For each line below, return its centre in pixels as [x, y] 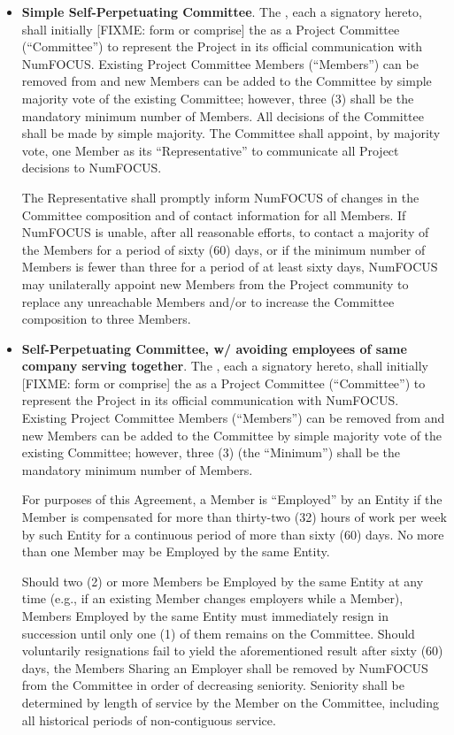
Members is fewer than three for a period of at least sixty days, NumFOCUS [230, 267]
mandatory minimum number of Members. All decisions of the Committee [223, 115]
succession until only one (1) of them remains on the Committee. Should [218, 633]
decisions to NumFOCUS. [92, 168]
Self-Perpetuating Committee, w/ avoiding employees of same [214, 348]
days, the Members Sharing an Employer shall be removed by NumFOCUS [225, 667]
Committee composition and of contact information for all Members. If [214, 214]
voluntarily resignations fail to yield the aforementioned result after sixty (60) [232, 651]
